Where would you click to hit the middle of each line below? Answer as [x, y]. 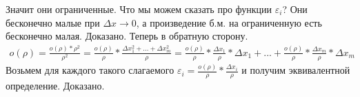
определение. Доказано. [55, 86]
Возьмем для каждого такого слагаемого [90, 70]
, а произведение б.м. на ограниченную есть [229, 22]
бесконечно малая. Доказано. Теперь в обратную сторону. [127, 36]
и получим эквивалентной [296, 70]
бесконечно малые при [53, 22]
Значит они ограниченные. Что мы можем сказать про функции [139, 9]
